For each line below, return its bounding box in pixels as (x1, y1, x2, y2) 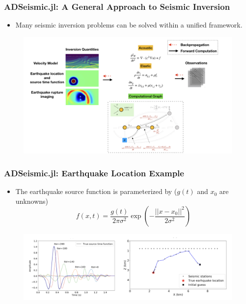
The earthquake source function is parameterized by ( (15, 186, 177, 196)
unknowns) (15, 195, 49, 206)
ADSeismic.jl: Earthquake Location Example (4, 166, 184, 179)
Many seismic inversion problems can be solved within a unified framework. (15, 20, 243, 30)
